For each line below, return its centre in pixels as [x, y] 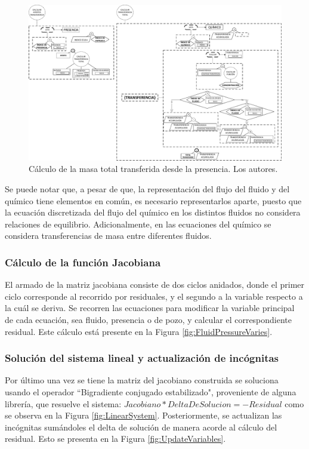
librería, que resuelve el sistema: [63, 403]
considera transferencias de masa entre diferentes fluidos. [108, 236]
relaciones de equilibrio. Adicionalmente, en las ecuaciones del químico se [138, 224]
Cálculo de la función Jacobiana [83, 262]
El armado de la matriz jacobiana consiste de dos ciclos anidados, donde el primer [154, 285]
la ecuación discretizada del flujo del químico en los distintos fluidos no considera [153, 212]
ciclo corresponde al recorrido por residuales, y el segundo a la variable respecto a [154, 296]
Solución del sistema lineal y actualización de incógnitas [142, 358]
